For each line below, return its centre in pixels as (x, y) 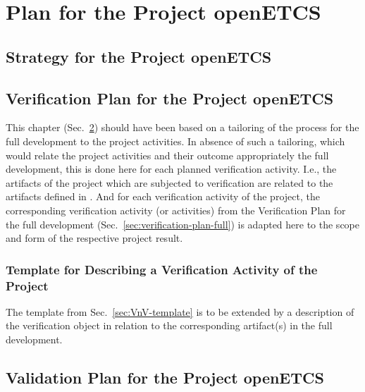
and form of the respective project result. (94, 238)
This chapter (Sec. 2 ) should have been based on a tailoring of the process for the (182, 127)
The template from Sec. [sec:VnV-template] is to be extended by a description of (180, 311)
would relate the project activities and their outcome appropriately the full (167, 155)
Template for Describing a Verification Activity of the (162, 269)
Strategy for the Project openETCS (139, 56)
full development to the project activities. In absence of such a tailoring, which (175, 141)
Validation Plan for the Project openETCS (165, 378)
